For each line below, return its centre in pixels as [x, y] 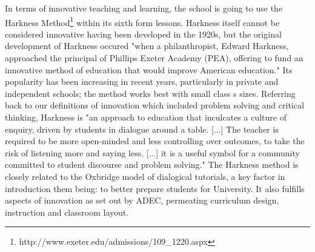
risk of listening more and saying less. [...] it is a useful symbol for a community [152, 152]
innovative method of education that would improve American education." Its [149, 69]
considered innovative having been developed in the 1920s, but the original [143, 34]
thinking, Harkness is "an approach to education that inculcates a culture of [146, 117]
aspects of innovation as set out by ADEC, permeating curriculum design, [142, 200]
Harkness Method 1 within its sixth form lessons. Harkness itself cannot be [142, 21]
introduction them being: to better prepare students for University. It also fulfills [155, 188]
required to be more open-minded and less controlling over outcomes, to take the [155, 141]
